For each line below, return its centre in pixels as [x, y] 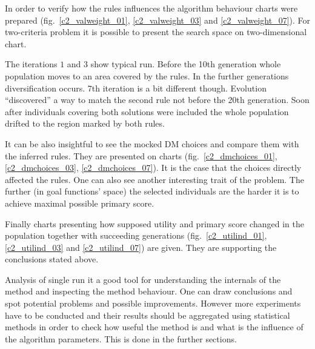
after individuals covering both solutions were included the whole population [147, 111]
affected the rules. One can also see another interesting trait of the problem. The [154, 179]
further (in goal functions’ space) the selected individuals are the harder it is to [152, 191]
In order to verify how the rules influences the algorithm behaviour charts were [151, 8]
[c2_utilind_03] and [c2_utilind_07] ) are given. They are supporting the [141, 247]
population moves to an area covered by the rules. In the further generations [147, 75]
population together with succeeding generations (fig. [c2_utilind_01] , [136, 235]
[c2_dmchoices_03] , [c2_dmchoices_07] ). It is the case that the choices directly [153, 168]
